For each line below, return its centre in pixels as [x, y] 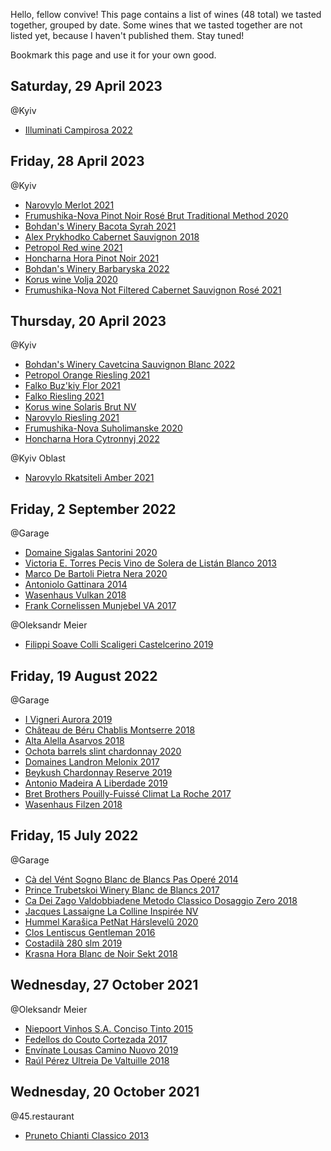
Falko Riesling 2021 [64, 396]
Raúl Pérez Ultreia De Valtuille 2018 [97, 1060]
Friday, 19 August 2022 [84, 675]
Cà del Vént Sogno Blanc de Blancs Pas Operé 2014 [131, 879]
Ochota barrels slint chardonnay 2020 [103, 751]
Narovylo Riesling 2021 [72, 418]
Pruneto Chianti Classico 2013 [87, 1135]
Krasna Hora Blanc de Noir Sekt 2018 [101, 953]
